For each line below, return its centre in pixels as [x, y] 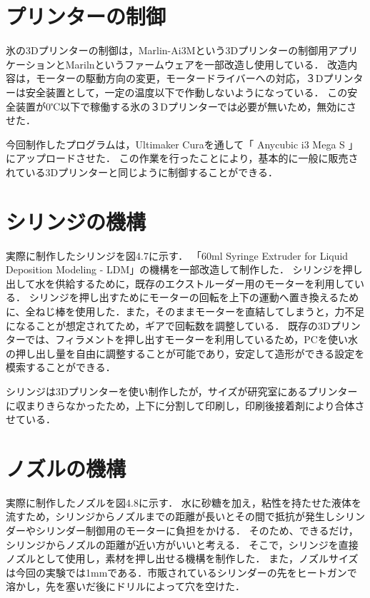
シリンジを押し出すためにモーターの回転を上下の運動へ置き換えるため [194, 297]
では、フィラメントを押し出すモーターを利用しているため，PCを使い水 [191, 339]
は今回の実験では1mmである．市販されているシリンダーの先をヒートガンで [181, 572]
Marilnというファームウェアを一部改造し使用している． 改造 [206, 64]
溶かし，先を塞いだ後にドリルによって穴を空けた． [125, 586]
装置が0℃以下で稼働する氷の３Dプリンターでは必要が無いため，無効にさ [186, 106]
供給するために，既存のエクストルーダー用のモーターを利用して [205, 283]
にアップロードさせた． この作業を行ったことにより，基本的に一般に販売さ [182, 158]
